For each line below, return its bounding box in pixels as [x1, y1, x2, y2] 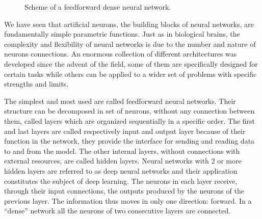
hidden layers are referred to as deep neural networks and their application [4, 165, 238, 176]
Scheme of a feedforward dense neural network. [24, 2, 171, 12]
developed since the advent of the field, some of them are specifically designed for [4, 58, 258, 69]
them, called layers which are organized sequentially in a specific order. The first [4, 115, 255, 126]
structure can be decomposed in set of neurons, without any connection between [4, 105, 255, 116]
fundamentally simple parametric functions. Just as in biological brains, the [4, 29, 240, 39]
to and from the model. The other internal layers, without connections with [4, 145, 240, 156]
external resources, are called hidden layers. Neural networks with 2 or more [4, 155, 242, 166]
